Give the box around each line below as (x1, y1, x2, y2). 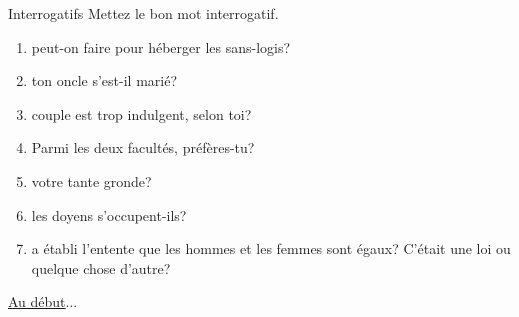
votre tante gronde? (31, 170, 152, 191)
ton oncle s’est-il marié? (31, 70, 178, 91)
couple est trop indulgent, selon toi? (31, 103, 252, 124)
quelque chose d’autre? (31, 257, 171, 278)
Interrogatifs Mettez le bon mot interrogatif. (8, 3, 279, 23)
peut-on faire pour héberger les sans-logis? (31, 36, 291, 57)
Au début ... (8, 291, 78, 312)
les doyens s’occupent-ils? (31, 204, 187, 225)
